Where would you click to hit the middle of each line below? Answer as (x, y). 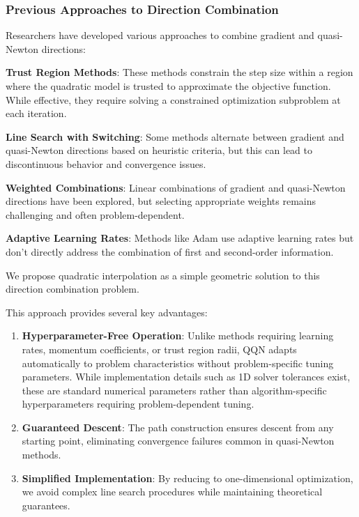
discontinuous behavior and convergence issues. (106, 163)
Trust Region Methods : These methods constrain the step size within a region (179, 72)
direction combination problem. (72, 289)
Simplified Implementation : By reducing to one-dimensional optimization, (188, 478)
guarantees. (46, 505)
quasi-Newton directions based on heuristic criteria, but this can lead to (159, 150)
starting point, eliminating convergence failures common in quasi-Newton (178, 441)
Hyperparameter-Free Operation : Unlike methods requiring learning (178, 335)
